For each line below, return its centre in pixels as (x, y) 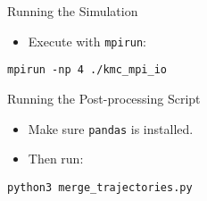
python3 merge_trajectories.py (100, 187)
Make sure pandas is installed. (111, 128)
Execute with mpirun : (87, 41)
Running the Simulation (73, 11)
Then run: (56, 159)
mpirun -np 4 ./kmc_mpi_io (87, 70)
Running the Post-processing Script (104, 98)
